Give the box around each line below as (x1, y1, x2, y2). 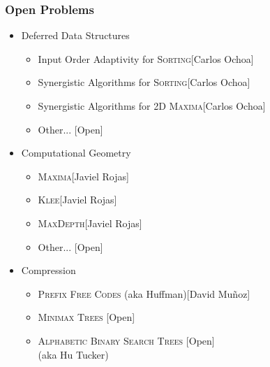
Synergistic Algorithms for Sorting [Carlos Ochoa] (38, 75, 250, 89)
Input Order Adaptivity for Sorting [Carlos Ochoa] (38, 51, 254, 66)
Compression (21, 263, 76, 278)
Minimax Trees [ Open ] (38, 310, 135, 324)
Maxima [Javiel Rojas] (38, 168, 129, 183)
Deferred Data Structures (21, 28, 130, 43)
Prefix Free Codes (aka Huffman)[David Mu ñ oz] (38, 286, 250, 301)
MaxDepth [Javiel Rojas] (38, 215, 142, 230)
